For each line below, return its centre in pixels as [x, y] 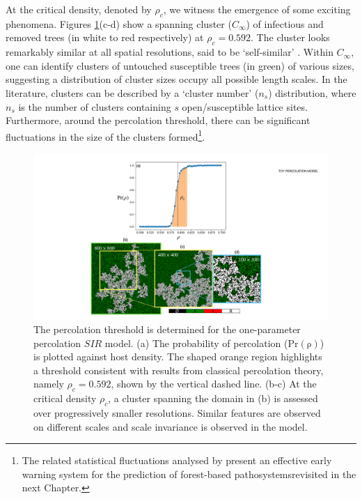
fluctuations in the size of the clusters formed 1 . [105, 135]
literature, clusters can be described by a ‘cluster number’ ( [132, 92]
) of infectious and [285, 23]
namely [49, 384]
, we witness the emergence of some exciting [257, 9]
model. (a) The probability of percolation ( [196, 343]
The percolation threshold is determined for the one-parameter [167, 329]
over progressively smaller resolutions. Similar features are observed [177, 413]
